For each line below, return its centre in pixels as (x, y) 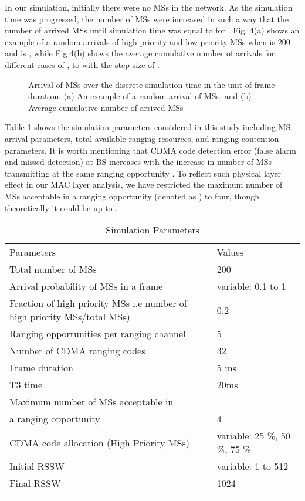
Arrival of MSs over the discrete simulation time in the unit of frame (152, 84)
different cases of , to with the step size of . (82, 64)
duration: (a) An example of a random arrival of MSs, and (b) (140, 96)
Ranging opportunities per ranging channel (98, 334)
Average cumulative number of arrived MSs (106, 107)
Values (230, 252)
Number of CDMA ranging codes (77, 351)
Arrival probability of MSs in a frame (86, 286)
